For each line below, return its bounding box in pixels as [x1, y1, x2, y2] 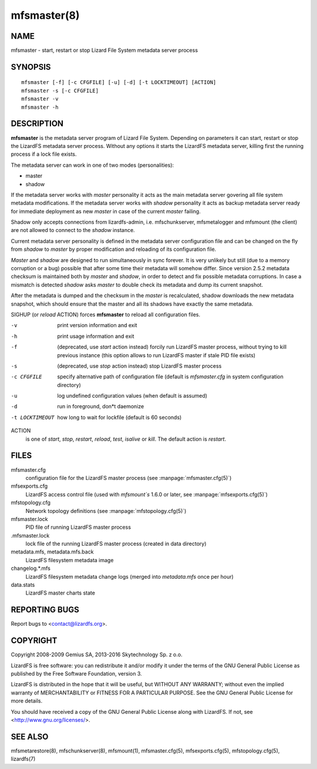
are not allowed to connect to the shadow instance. [11, 227, 135, 234]
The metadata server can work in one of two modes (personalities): [11, 162, 174, 169]
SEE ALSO [11, 731, 49, 741]
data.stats [11, 582, 35, 589]
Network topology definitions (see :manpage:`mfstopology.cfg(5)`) [25, 507, 187, 514]
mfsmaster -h [21, 103, 59, 110]
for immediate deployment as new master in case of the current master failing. [11, 207, 201, 214]
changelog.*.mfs [11, 565, 51, 572]
